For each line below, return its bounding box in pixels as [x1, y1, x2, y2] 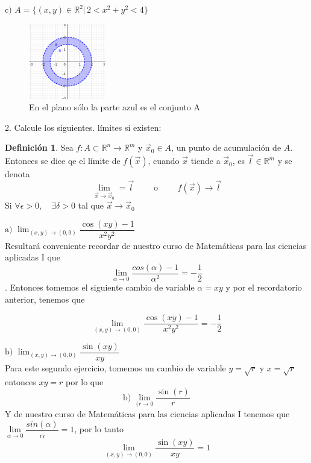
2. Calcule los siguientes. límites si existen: [5, 121, 162, 133]
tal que [78, 199, 104, 212]
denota [5, 168, 30, 180]
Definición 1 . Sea [5, 141, 74, 154]
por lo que [65, 375, 104, 388]
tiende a [190, 154, 221, 167]
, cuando [148, 154, 180, 167]
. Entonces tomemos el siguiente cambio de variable [5, 281, 195, 294]
